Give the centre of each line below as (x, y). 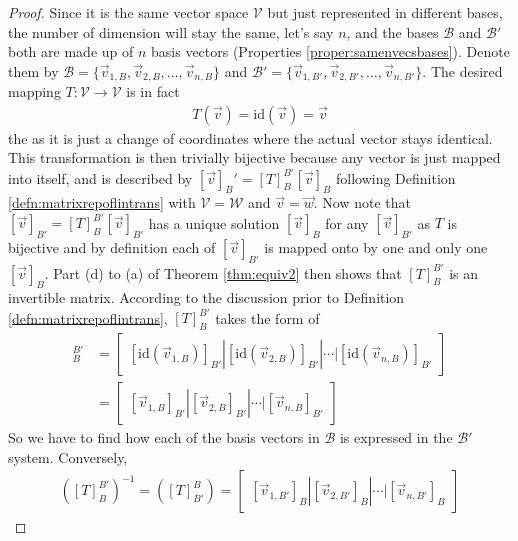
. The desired (462, 70)
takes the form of (267, 317)
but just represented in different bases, (385, 12)
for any (347, 222)
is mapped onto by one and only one (376, 247)
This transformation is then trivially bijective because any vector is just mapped (254, 157)
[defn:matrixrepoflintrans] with (102, 202)
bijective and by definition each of (112, 247)
